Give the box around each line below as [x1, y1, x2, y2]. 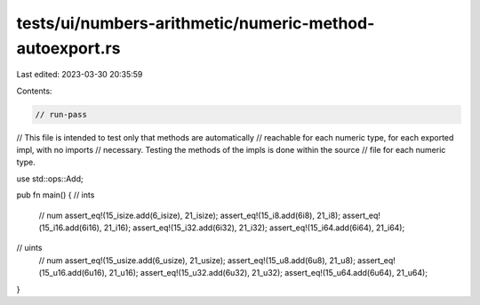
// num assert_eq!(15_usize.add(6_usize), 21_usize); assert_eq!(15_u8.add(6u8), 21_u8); [38, 254, 356, 266]
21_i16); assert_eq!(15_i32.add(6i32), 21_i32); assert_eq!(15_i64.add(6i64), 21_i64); [103, 222, 405, 233]
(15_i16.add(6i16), [38, 222, 102, 233]
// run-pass [35, 109, 88, 119]
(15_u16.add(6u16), [38, 268, 108, 278]
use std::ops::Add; [16, 173, 84, 184]
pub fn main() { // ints [16, 189, 95, 200]
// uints [16, 243, 43, 253]
